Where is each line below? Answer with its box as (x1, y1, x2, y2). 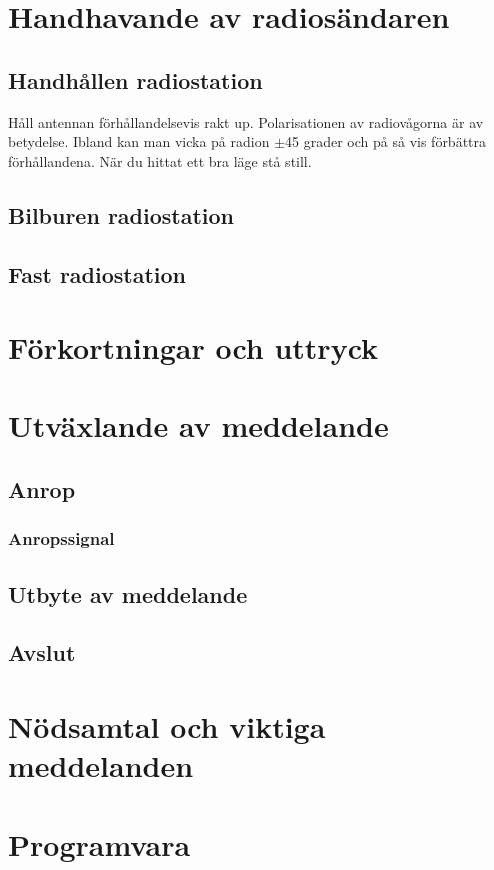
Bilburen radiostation (8, 199, 235, 230)
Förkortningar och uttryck (8, 327, 379, 368)
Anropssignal (8, 526, 115, 551)
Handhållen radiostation (8, 64, 263, 95)
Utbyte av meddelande (8, 578, 248, 609)
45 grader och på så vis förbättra (285, 131, 487, 152)
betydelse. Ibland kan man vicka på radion (8, 131, 270, 152)
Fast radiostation (8, 258, 187, 289)
